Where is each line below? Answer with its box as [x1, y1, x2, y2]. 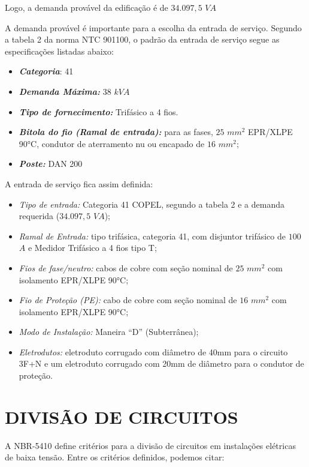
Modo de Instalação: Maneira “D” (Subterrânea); [19, 325, 199, 338]
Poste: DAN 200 [19, 157, 83, 170]
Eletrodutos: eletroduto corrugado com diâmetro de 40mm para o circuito [19, 345, 288, 358]
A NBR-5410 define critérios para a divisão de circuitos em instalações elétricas [5, 439, 296, 451]
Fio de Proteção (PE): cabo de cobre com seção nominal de [19, 294, 237, 306]
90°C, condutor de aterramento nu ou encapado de [19, 137, 205, 149]
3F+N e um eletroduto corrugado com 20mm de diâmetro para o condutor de [19, 357, 304, 370]
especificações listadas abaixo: [5, 44, 114, 57]
